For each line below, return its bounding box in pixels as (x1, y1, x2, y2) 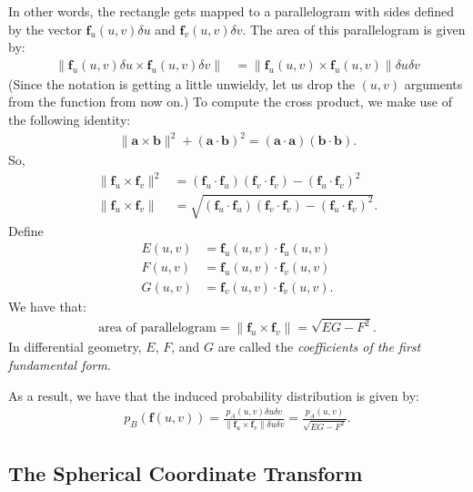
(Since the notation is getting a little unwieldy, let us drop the (8, 74, 355, 93)
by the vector (8, 19, 82, 38)
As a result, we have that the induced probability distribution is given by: (8, 385, 419, 405)
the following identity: (8, 110, 131, 128)
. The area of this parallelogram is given (242, 19, 466, 38)
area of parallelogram (98, 322, 216, 335)
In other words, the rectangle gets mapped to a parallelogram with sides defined (8, 2, 455, 20)
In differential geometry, (8, 337, 142, 356)
